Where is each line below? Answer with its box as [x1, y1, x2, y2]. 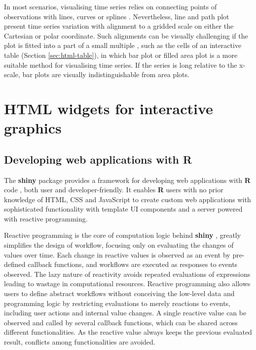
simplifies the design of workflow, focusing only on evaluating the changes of [4, 240, 234, 250]
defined [4, 259, 26, 269]
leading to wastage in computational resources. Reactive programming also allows [4, 278, 251, 289]
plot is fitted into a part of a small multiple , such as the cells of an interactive [4, 40, 242, 50]
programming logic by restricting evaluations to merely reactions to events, [4, 298, 231, 308]
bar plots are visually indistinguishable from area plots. [22, 69, 189, 80]
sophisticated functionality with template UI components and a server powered [4, 204, 243, 214]
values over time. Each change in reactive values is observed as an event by [4, 249, 230, 260]
